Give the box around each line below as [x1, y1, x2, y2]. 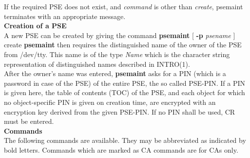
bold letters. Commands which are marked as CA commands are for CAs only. [4, 144, 238, 155]
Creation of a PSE [4, 20, 67, 31]
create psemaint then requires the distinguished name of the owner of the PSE [4, 39, 242, 50]
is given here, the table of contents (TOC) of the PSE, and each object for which [4, 87, 245, 98]
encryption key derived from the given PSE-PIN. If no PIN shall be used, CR [4, 106, 235, 117]
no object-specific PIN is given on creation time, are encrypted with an [4, 97, 216, 107]
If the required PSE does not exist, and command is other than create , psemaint [4, 1, 243, 11]
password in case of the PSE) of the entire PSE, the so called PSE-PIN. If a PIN [4, 78, 246, 88]
